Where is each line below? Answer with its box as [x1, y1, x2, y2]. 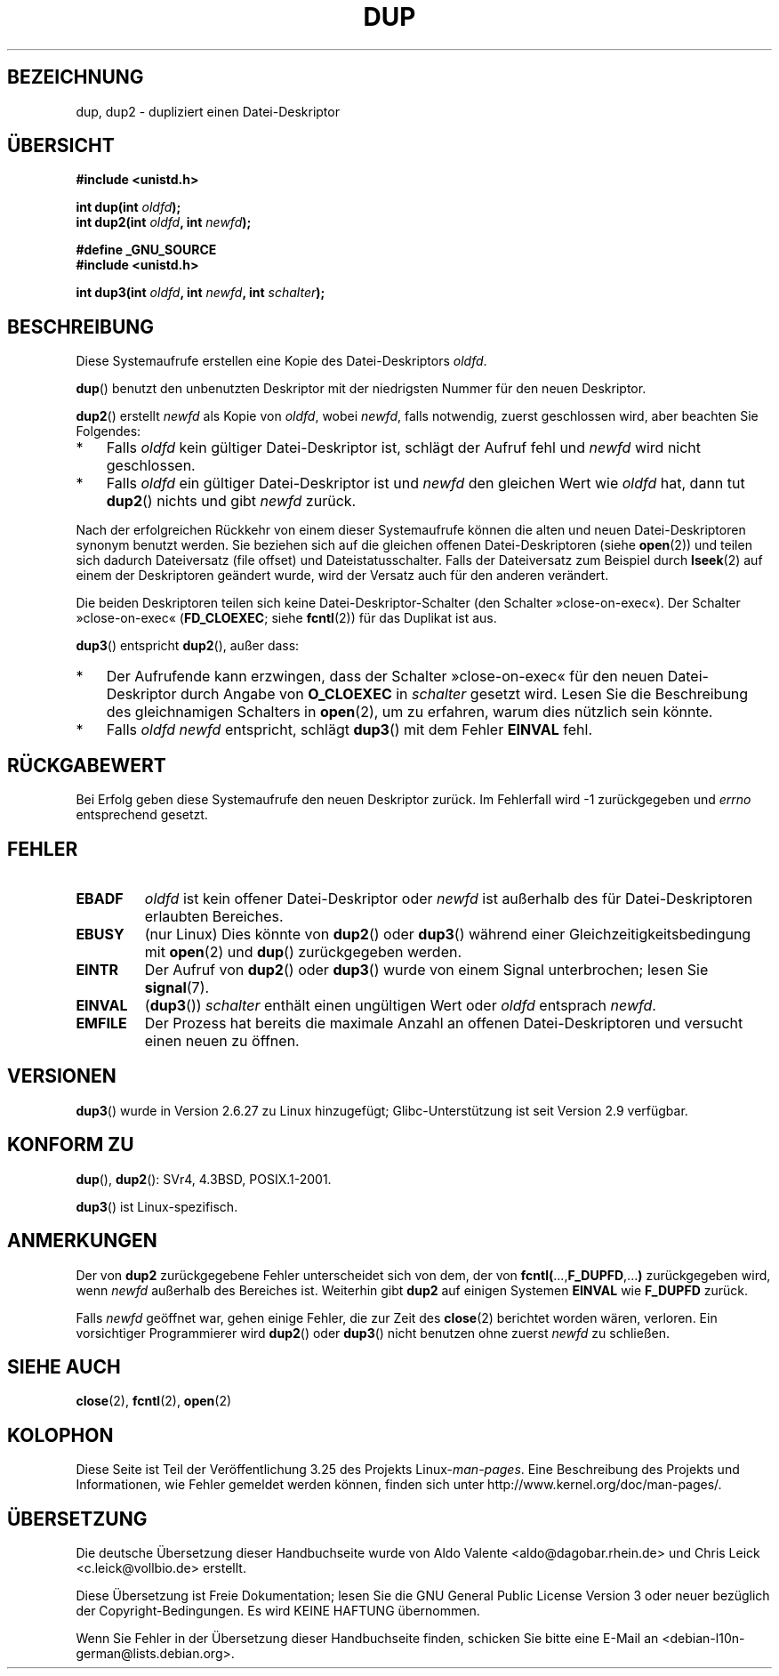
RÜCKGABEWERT [7, 753, 166, 777]
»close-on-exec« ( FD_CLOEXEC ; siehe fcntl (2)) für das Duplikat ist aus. [76, 610, 497, 626]
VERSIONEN [7, 1065, 116, 1088]
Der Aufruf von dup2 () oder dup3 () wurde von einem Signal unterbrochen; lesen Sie [144, 960, 709, 979]
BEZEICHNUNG [7, 66, 144, 89]
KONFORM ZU [7, 1133, 134, 1156]
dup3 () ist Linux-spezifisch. [76, 1198, 238, 1214]
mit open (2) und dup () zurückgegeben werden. [144, 942, 462, 961]
